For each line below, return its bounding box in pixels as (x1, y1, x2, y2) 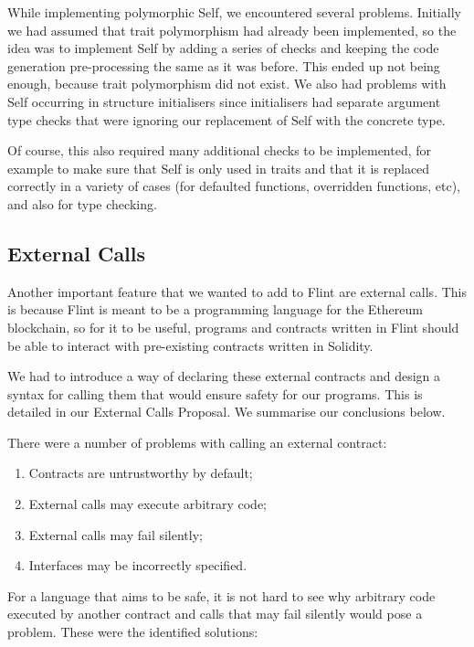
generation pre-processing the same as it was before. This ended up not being (7, 56, 440, 75)
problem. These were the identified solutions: (7, 622, 258, 642)
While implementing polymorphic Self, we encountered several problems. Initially (7, 3, 461, 21)
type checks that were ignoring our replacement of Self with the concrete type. (7, 110, 446, 129)
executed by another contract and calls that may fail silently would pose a (7, 604, 423, 623)
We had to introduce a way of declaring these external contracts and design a (7, 366, 441, 386)
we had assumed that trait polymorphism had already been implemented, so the (7, 20, 457, 39)
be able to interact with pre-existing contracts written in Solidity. (7, 335, 374, 355)
